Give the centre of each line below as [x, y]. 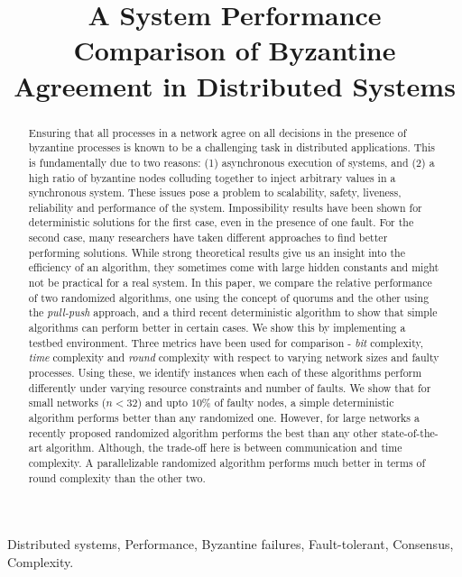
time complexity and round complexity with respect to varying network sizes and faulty [234, 357]
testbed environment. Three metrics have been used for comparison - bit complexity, [226, 342]
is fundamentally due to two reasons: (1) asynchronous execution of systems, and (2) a [231, 162]
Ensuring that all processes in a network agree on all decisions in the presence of [217, 132]
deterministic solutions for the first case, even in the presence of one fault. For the [221, 222]
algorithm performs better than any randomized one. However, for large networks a [224, 418]
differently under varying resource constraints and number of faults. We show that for [230, 387]
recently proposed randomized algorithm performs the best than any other [203, 432]
